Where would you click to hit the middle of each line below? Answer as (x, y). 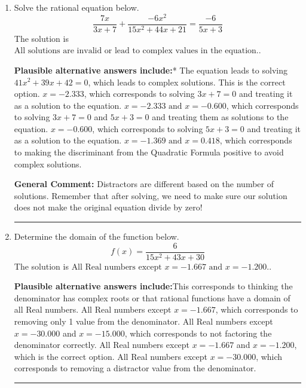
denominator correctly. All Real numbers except (102, 345)
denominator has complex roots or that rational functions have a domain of (152, 297)
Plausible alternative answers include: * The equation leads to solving (151, 70)
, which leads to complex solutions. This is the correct (187, 82)
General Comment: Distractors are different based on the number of (144, 184)
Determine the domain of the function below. (97, 236)
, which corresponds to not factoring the (198, 333)
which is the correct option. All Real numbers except (111, 356)
